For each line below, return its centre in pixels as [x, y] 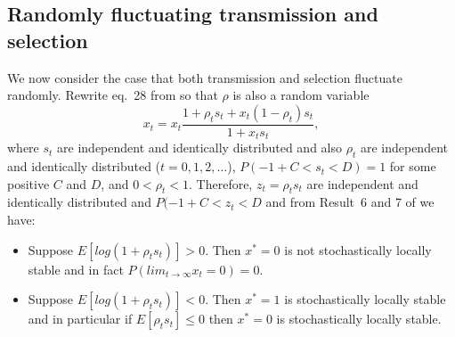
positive [28, 183]
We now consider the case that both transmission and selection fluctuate [205, 77]
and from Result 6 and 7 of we [350, 202]
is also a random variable [301, 95]
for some [413, 166]
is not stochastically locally [358, 249]
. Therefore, [221, 183]
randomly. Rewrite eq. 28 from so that [113, 95]
